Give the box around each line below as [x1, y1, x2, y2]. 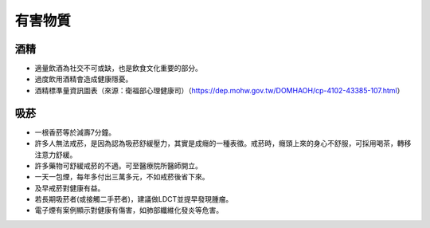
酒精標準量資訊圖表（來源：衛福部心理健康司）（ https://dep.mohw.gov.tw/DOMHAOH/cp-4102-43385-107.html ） [34, 85, 405, 95]
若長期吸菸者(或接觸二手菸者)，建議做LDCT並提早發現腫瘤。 [34, 195, 233, 204]
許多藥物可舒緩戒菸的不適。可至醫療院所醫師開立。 [34, 160, 202, 171]
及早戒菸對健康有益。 [34, 183, 105, 193]
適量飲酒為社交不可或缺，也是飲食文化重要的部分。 [34, 64, 202, 73]
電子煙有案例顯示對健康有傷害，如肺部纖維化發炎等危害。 [34, 206, 223, 215]
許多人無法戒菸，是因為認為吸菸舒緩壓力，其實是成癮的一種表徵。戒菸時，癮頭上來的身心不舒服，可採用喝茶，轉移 [34, 139, 412, 148]
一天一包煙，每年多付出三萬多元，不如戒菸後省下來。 [34, 172, 209, 182]
